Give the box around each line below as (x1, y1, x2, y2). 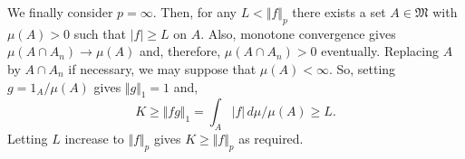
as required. (238, 129, 304, 148)
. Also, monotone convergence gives (200, 23, 396, 42)
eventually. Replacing (321, 42, 439, 61)
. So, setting (328, 59, 396, 78)
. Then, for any (152, 3, 237, 21)
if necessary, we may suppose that (68, 59, 257, 78)
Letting (7, 129, 48, 148)
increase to (64, 129, 124, 148)
